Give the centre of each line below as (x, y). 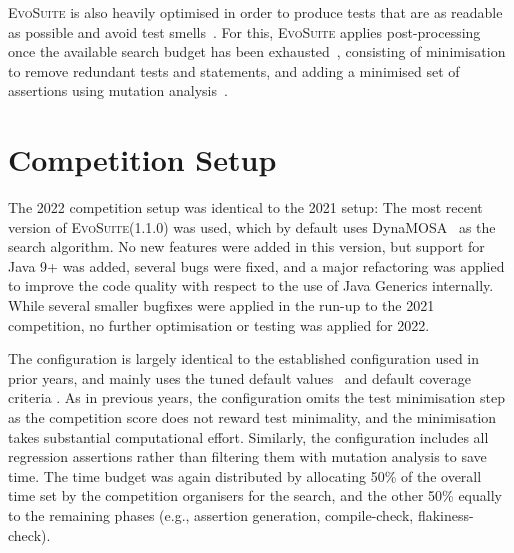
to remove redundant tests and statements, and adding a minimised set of (234, 70)
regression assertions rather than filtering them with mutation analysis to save (247, 456)
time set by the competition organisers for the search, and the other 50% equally (255, 495)
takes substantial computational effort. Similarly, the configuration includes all (248, 436)
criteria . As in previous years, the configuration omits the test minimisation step (256, 397)
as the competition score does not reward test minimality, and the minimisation (252, 417)
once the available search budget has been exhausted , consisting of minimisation (257, 51)
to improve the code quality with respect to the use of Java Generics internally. (251, 285)
